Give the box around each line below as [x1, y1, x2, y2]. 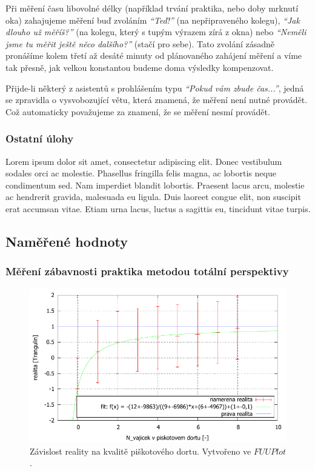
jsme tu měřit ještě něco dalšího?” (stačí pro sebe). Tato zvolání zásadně [5, 37, 275, 50]
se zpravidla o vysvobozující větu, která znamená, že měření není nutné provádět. [5, 93, 308, 106]
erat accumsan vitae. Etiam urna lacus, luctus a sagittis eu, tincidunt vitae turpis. [5, 202, 311, 215]
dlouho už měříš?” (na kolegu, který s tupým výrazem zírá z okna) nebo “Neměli [5, 25, 307, 38]
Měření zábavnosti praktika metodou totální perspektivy [5, 264, 289, 279]
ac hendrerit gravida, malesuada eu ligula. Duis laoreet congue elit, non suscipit [5, 190, 301, 203]
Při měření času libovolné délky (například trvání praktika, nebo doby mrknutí [5, 2, 299, 14]
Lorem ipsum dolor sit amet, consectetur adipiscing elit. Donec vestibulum [5, 155, 282, 167]
